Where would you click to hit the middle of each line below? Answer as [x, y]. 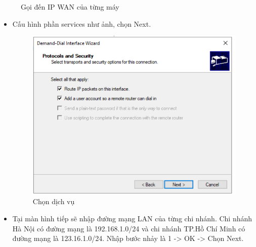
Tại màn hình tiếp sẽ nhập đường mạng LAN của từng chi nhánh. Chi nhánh [132, 218]
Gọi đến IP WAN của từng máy [70, 7]
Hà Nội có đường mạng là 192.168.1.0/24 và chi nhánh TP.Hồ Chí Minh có [129, 228]
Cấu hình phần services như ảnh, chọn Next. [82, 23]
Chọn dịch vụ [54, 201]
